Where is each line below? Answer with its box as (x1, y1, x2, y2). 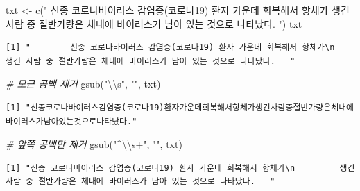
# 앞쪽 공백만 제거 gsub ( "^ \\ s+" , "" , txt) (6, 137, 182, 151)
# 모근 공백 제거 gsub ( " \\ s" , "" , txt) (6, 76, 161, 91)
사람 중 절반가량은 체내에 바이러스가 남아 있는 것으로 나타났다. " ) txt (6, 16, 302, 31)
